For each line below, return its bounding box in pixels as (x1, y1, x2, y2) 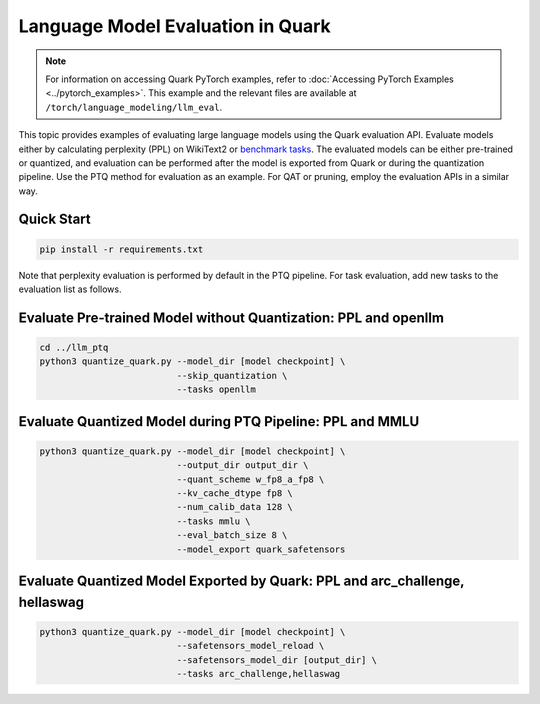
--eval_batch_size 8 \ (176, 530, 288, 541)
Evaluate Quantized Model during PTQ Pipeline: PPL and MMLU (18, 413, 420, 430)
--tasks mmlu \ (176, 515, 251, 527)
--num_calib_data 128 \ (176, 501, 294, 513)
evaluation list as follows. (18, 283, 122, 295)
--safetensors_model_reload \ (176, 640, 325, 652)
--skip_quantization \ (176, 370, 288, 381)
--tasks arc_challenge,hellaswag (176, 668, 341, 679)
